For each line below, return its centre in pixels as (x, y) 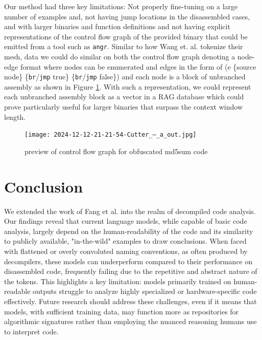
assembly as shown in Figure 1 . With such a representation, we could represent (128, 86)
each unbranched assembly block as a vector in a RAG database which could (124, 97)
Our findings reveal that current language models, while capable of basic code (126, 221)
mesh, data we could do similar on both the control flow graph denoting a (120, 57)
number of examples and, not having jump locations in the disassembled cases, (127, 16)
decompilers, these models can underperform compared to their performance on (128, 261)
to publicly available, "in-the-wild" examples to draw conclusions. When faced (125, 241)
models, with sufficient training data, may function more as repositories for (122, 311)
